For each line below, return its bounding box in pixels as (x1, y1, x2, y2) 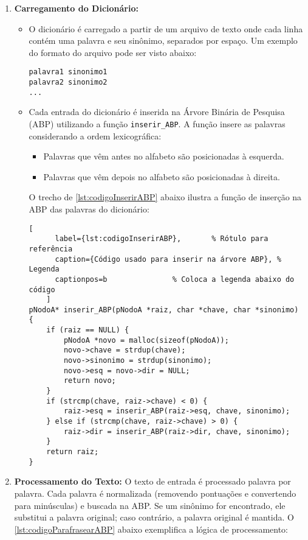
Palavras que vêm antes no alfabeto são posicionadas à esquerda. (43, 150, 284, 163)
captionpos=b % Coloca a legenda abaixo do (55, 275, 295, 284)
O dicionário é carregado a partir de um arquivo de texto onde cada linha (29, 22, 303, 35)
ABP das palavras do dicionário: (29, 202, 149, 215)
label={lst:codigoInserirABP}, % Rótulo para (55, 234, 269, 244)
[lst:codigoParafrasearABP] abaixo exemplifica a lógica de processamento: (14, 522, 289, 535)
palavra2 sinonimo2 (29, 78, 108, 87)
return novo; (63, 376, 116, 385)
